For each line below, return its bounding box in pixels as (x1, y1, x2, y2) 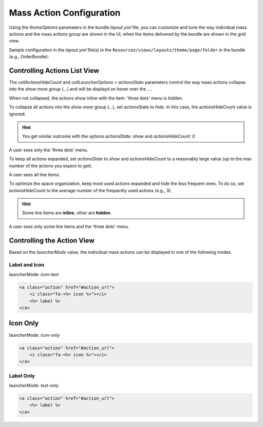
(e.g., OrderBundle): (9, 54, 49, 60)
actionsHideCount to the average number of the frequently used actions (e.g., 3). (9, 187, 172, 193)
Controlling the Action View (9, 236, 95, 244)
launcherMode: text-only (9, 383, 59, 388)
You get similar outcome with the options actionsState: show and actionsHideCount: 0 (22, 133, 195, 139)
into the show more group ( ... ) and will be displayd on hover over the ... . (9, 86, 152, 92)
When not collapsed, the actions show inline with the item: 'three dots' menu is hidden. (9, 95, 184, 101)
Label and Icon (9, 261, 45, 268)
